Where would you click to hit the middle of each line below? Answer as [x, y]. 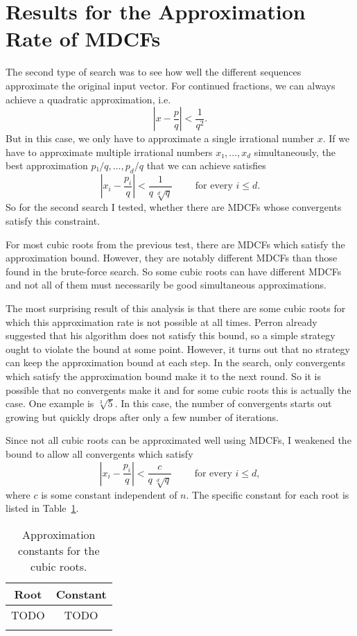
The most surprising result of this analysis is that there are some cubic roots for [176, 308]
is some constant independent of [109, 494]
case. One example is [50, 403]
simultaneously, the [295, 152]
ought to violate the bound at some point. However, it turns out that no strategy [178, 349]
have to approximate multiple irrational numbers [109, 152]
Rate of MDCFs [83, 38]
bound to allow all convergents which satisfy [99, 453]
